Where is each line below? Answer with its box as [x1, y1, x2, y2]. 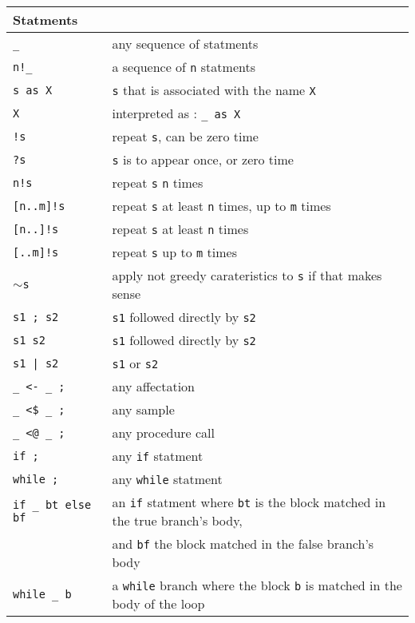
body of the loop [112, 594, 205, 613]
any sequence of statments [112, 34, 259, 53]
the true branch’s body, [112, 511, 243, 530]
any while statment [112, 470, 223, 488]
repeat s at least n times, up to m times [112, 196, 331, 215]
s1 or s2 [112, 354, 159, 372]
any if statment [112, 446, 204, 465]
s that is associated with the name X [112, 81, 316, 99]
